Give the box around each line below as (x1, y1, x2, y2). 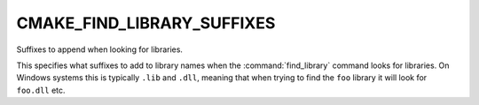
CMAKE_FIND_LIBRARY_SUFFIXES (16, 13, 276, 33)
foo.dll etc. (16, 85, 66, 95)
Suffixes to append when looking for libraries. (16, 44, 184, 55)
